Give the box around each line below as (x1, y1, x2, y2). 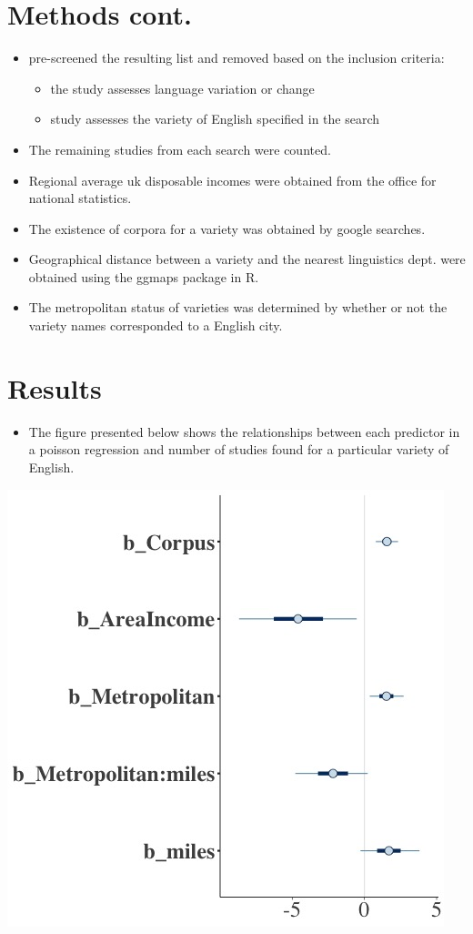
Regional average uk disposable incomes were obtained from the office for (28, 170, 437, 189)
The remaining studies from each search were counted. (28, 139, 331, 158)
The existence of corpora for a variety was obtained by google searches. (28, 218, 426, 238)
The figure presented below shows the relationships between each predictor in (28, 421, 460, 441)
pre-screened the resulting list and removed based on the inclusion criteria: (28, 48, 445, 67)
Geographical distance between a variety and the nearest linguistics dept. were (28, 249, 466, 269)
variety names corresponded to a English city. (28, 316, 283, 335)
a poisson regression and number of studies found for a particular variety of (28, 440, 449, 459)
